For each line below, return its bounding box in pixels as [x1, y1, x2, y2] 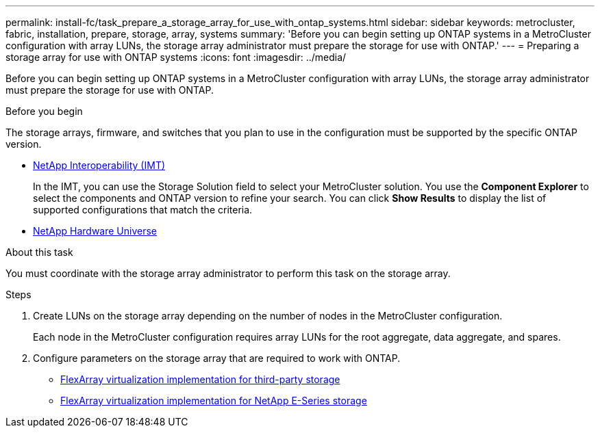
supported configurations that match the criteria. [33, 204, 253, 215]
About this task [5, 246, 73, 258]
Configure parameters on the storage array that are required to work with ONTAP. [33, 352, 401, 364]
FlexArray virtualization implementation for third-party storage [60, 373, 340, 385]
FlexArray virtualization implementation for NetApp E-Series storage [60, 395, 367, 406]
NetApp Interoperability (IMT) [33, 159, 166, 171]
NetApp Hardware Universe [33, 225, 158, 237]
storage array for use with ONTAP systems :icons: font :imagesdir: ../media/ [5, 51, 347, 63]
